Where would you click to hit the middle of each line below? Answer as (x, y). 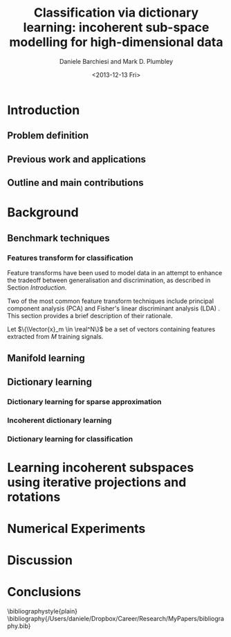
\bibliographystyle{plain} (43, 611)
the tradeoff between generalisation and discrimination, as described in (109, 280)
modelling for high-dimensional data (116, 42)
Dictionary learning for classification (70, 439)
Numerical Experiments (76, 529)
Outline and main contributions (75, 183)
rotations (34, 497)
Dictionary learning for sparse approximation (84, 401)
